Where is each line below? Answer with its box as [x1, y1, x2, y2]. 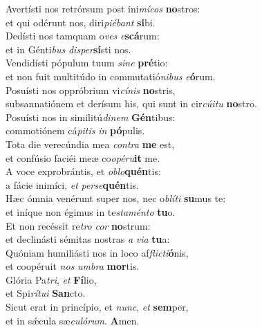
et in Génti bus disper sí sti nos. [6, 42, 131, 56]
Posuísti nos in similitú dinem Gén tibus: [6, 109, 176, 124]
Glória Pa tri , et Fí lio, [6, 272, 97, 286]
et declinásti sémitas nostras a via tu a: [6, 232, 170, 246]
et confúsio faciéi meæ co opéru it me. [6, 150, 160, 165]
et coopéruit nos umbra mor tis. [6, 259, 140, 273]
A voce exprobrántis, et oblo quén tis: [6, 164, 161, 178]
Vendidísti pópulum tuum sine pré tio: [6, 55, 168, 70]
